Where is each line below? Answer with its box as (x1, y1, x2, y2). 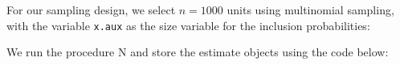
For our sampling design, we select (6, 2, 176, 17)
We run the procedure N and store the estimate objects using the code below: (6, 44, 389, 60)
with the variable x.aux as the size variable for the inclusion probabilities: (6, 17, 370, 33)
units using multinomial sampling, (227, 2, 394, 17)
